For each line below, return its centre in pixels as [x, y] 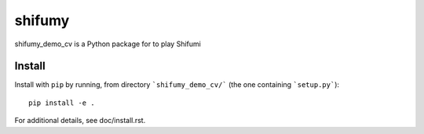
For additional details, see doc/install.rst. [80, 121]
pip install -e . [62, 103]
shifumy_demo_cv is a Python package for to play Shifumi [108, 44]
